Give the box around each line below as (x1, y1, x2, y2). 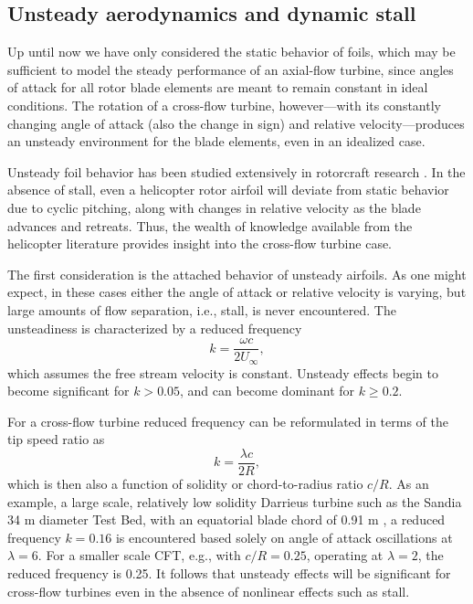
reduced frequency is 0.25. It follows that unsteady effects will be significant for (7, 564, 451, 583)
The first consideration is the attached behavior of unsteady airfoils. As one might (7, 264, 467, 283)
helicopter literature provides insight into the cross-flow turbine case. (7, 234, 393, 253)
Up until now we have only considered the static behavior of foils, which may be (7, 42, 456, 61)
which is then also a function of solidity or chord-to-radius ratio (7, 474, 363, 493)
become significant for (7, 381, 130, 400)
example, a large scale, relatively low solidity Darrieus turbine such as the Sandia (7, 492, 462, 511)
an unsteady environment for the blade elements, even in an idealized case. (7, 132, 426, 151)
